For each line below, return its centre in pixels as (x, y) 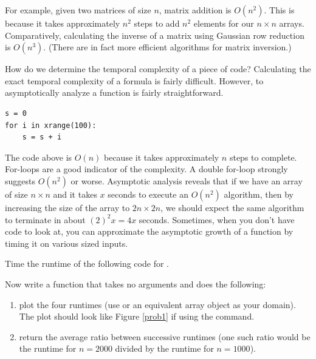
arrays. (292, 23)
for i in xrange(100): (51, 125)
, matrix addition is (195, 10)
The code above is (39, 157)
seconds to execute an (148, 194)
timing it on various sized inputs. (67, 243)
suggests (20, 180)
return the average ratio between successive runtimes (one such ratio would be (165, 336)
